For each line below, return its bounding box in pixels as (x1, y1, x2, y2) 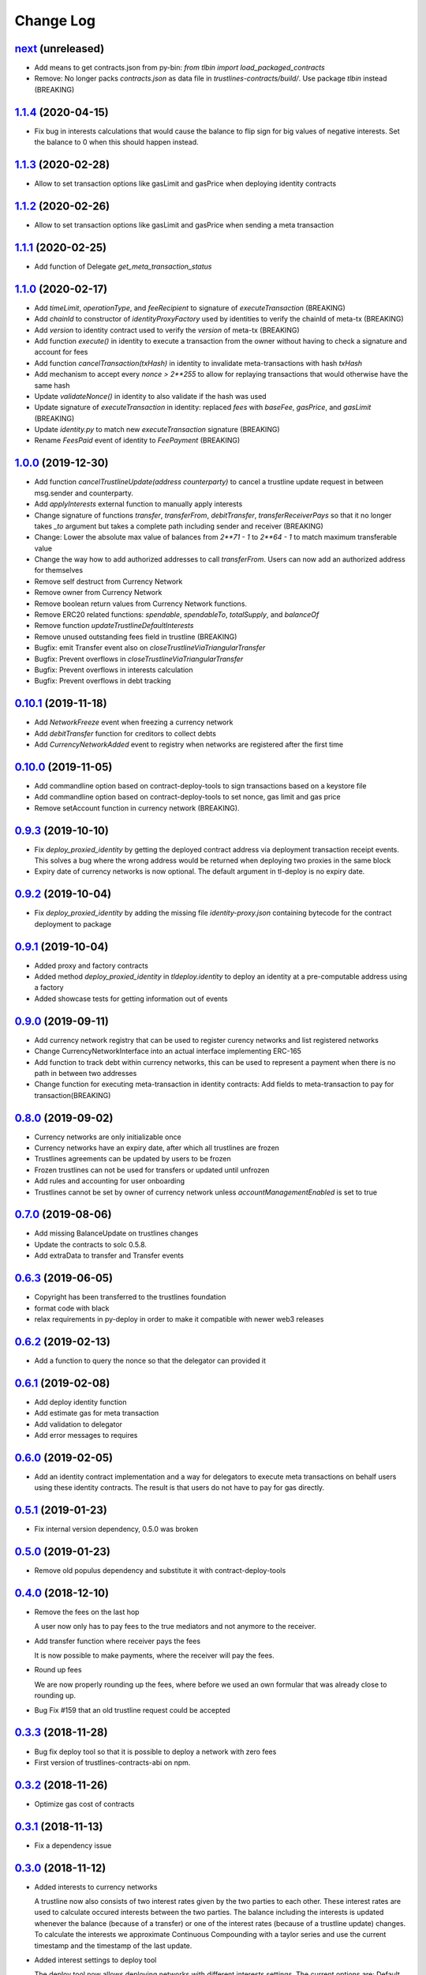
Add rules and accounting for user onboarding (34, 1176, 185, 1186)
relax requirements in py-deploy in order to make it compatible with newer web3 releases (34, 1314, 324, 1323)
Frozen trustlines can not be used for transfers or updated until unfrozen (34, 1165, 270, 1175)
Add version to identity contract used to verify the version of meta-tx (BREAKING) (34, 325, 300, 335)
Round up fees (34, 1665, 82, 1675)
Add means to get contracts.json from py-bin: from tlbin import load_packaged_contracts (34, 63, 325, 73)
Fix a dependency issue (34, 1841, 112, 1850)
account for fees (34, 348, 88, 357)
